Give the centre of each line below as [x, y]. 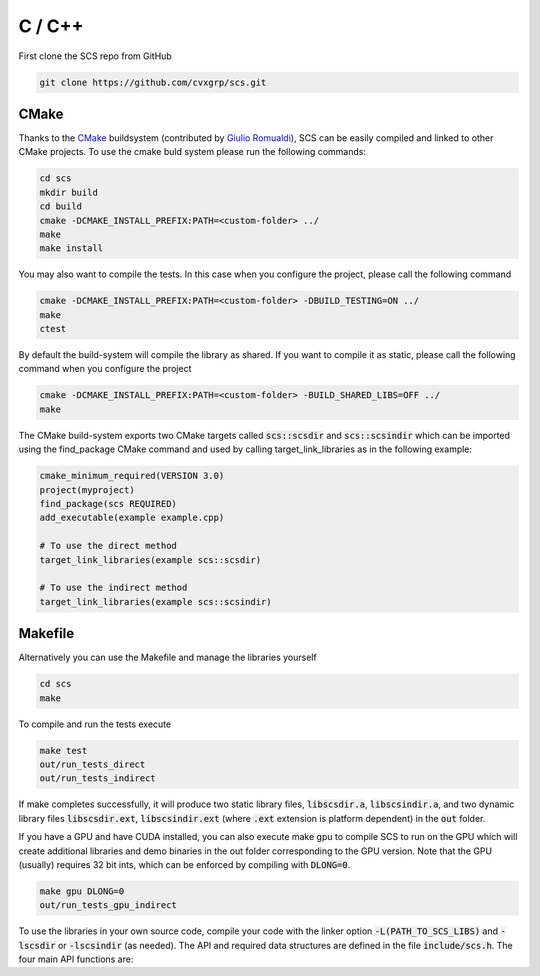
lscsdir [37, 945]
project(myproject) [87, 489]
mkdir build [69, 192]
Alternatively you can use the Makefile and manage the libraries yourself [167, 657]
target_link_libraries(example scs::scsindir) [155, 601]
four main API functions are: [76, 959]
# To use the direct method [108, 546]
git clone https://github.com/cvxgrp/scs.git [153, 82]
